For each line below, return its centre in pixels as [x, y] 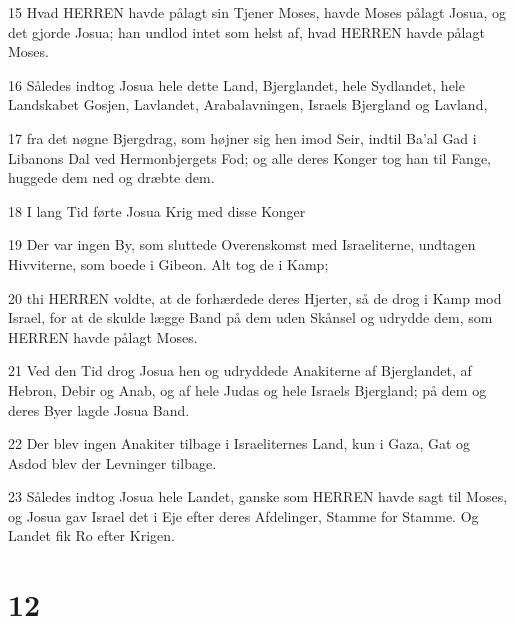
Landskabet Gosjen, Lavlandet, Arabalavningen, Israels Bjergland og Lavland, [248, 104]
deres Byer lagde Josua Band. [99, 409]
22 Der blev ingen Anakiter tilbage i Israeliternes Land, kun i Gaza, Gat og [239, 443]
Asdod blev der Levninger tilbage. [112, 462]
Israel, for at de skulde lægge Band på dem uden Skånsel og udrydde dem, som [250, 317]
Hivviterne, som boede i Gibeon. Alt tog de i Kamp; [168, 263]
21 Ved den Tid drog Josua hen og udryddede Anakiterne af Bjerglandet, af [240, 370]
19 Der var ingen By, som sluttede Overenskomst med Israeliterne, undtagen [242, 244]
